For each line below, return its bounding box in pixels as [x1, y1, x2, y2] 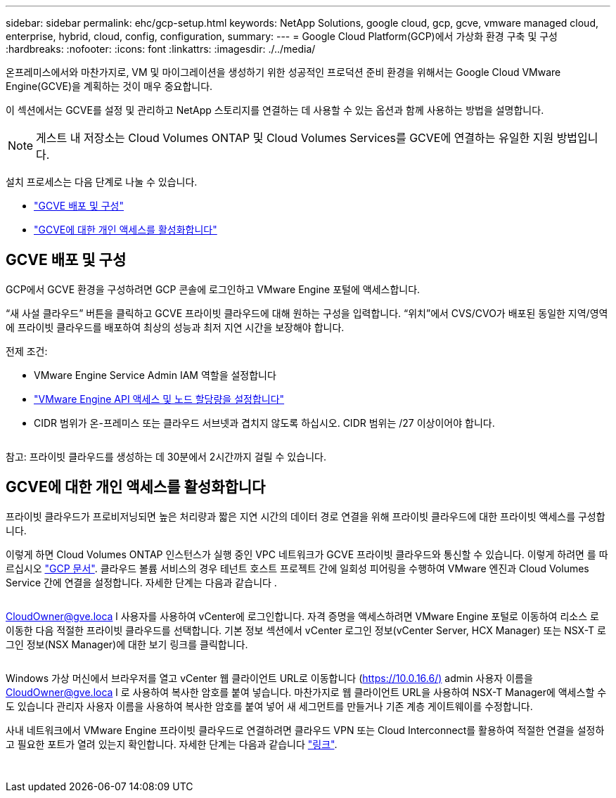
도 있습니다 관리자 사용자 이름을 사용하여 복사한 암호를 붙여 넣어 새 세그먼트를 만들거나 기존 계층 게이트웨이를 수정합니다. [6, 700, 533, 712]
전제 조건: [6, 345, 48, 357]
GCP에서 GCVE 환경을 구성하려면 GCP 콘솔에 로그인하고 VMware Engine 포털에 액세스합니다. [6, 283, 421, 295]
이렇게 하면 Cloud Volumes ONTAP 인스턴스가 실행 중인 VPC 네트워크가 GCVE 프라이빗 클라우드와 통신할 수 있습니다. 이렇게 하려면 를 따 [6, 548, 608, 560]
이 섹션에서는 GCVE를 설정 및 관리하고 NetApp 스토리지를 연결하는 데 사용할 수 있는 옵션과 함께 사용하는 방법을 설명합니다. [6, 104, 544, 116]
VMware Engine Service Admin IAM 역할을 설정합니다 [34, 368, 276, 381]
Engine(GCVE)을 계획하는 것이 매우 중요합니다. [6, 80, 213, 92]
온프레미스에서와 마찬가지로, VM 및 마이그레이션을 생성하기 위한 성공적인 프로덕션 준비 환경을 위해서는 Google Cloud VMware [6, 66, 561, 78]
